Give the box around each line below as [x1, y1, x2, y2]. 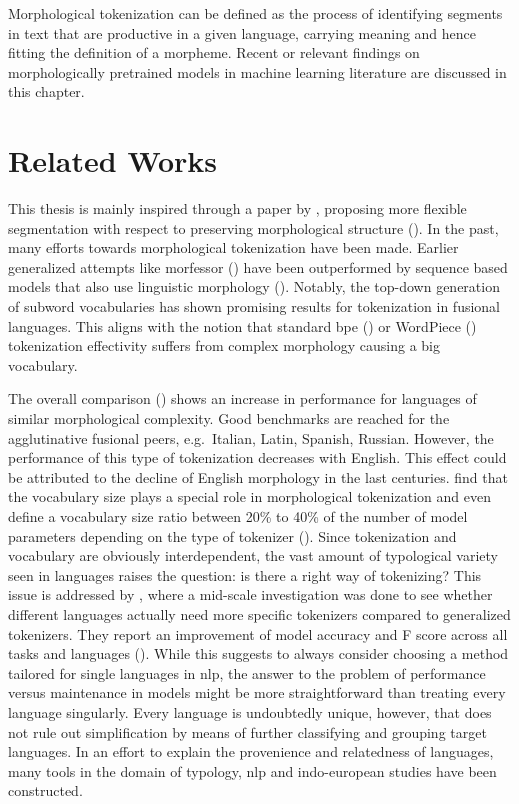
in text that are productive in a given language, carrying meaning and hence [8, 22, 477, 43]
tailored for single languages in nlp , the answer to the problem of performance [8, 662, 486, 683]
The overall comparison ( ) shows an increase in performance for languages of [8, 388, 477, 409]
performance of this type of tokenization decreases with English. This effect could [8, 447, 507, 468]
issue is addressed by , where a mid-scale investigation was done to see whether [8, 584, 493, 605]
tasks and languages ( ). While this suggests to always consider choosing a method [8, 643, 509, 664]
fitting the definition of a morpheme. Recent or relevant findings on [8, 42, 420, 63]
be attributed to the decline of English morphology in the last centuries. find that [8, 466, 508, 487]
